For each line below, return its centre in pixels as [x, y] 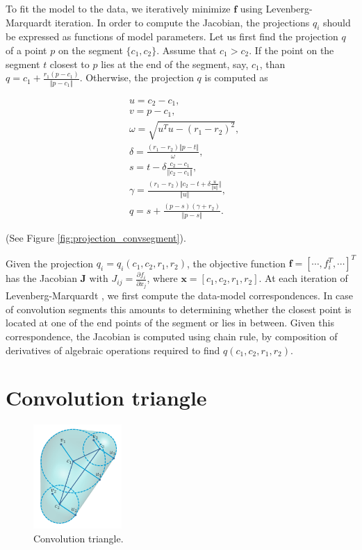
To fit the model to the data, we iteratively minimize [118, 8]
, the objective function [236, 263]
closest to [69, 64]
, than [272, 64]
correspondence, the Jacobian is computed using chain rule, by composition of [172, 336]
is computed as [236, 77]
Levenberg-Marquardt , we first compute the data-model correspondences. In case [180, 295]
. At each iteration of [303, 278]
